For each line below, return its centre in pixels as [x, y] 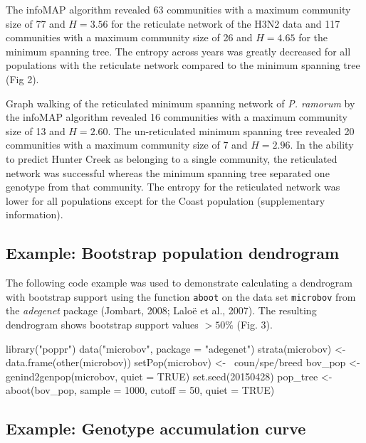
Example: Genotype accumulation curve [156, 428]
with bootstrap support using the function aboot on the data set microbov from [181, 296]
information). [35, 214]
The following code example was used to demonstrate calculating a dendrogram [179, 283]
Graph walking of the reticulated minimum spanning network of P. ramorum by [181, 103]
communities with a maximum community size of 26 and [129, 37]
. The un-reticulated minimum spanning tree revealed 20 [231, 130]
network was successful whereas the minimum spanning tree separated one [168, 172]
